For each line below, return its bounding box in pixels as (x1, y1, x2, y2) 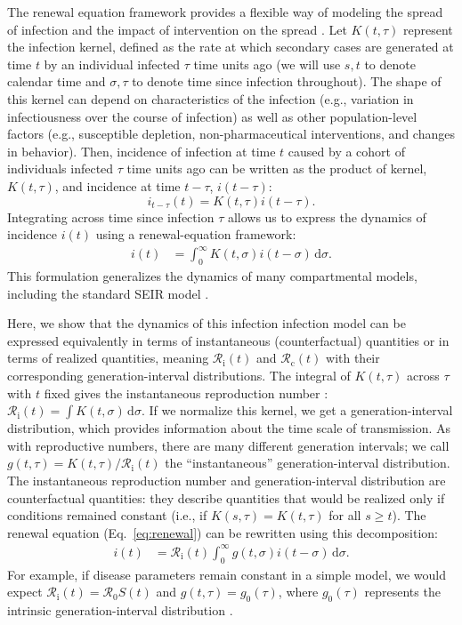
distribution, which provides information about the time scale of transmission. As (7, 419, 451, 437)
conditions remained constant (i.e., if (7, 506, 207, 525)
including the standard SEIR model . (7, 284, 209, 302)
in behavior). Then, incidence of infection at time (7, 141, 276, 160)
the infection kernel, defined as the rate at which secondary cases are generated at (7, 37, 454, 56)
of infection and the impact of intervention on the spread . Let (7, 20, 347, 38)
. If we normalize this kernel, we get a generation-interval (141, 401, 453, 420)
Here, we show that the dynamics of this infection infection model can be (7, 314, 406, 333)
